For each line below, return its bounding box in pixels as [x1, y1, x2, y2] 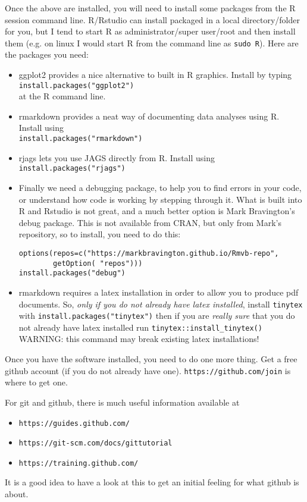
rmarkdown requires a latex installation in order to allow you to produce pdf [18, 285, 299, 298]
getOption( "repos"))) [53, 259, 143, 268]
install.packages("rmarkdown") [18, 134, 143, 143]
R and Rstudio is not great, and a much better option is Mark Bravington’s [18, 205, 295, 217]
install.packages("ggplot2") [18, 81, 134, 90]
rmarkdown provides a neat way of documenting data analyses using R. [18, 109, 280, 122]
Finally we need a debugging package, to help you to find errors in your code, [18, 181, 302, 193]
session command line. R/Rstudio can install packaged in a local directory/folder [5, 13, 300, 26]
